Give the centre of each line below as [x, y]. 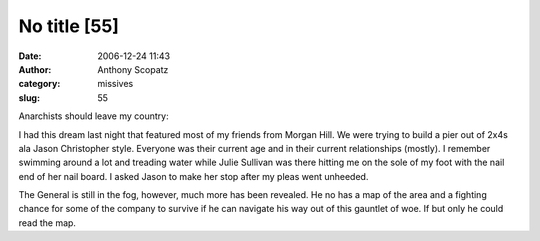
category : [39, 84]
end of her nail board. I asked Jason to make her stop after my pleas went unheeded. [193, 176]
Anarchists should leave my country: [93, 116]
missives [115, 84]
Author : [35, 69]
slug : [29, 97]
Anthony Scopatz [133, 69]
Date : [30, 56]
